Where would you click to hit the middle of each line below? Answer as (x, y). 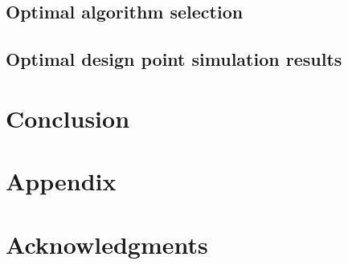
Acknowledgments (107, 244)
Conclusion (68, 118)
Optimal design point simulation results (174, 59)
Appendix (61, 181)
